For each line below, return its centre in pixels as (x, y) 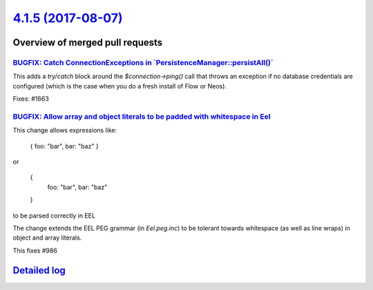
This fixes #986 (35, 250)
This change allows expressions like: (65, 130)
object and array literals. (47, 238)
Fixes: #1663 (31, 99)
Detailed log (39, 270)
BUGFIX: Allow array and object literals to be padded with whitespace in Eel (142, 116)
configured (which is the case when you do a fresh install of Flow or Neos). (120, 86)
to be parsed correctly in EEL (54, 215)
